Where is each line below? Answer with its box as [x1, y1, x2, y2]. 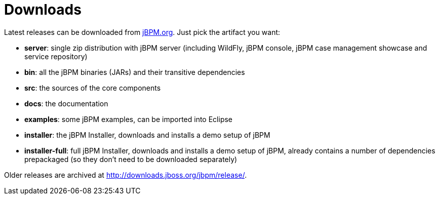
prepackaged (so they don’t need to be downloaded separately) [24, 154, 237, 164]
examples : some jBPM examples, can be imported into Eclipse [24, 114, 233, 124]
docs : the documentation [24, 99, 108, 108]
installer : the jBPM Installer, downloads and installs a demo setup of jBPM [24, 130, 270, 139]
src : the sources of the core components [24, 83, 161, 92]
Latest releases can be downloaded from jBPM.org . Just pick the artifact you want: [4, 27, 281, 36]
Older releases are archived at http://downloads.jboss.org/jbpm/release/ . [4, 170, 247, 179]
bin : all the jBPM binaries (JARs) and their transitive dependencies [24, 67, 245, 76]
